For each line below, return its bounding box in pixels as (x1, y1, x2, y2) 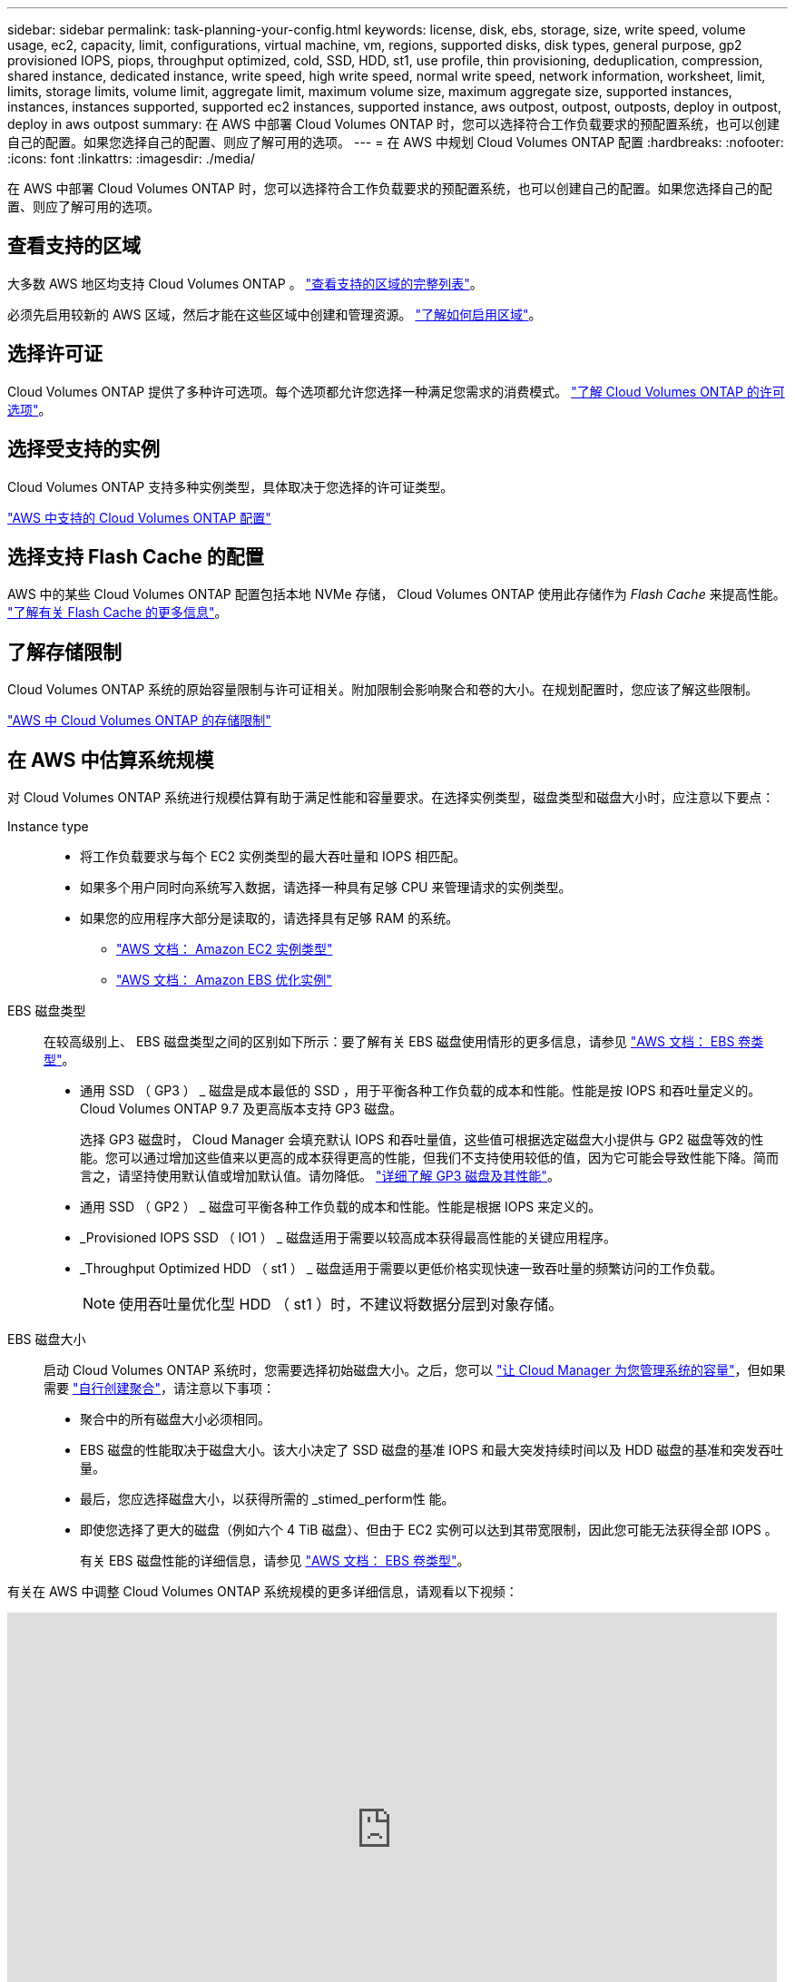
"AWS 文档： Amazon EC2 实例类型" (116, 941, 333, 957)
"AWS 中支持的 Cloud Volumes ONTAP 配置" (7, 509, 271, 525)
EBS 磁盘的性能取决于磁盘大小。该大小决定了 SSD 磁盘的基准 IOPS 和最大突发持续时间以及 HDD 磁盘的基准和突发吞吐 (80, 1442, 784, 1458)
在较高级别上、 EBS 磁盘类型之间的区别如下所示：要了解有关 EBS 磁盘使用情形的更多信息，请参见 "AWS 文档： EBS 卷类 (44, 1034, 764, 1050)
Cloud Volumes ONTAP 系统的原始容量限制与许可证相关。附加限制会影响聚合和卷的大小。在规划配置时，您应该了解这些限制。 (7, 682, 759, 698)
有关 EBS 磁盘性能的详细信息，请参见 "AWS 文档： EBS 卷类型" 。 (80, 1553, 470, 1569)
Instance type (7, 819, 89, 835)
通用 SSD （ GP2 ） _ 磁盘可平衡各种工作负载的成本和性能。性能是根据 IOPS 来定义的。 (80, 1199, 602, 1215)
